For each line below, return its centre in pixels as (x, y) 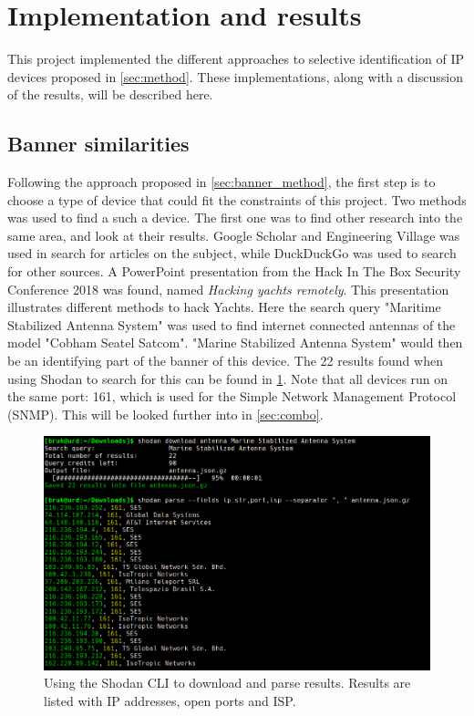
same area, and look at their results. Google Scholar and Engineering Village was (234, 235)
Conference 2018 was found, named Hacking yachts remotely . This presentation (228, 289)
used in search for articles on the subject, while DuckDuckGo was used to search (232, 253)
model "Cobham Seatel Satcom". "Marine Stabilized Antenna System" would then (235, 342)
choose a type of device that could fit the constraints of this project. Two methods (237, 199)
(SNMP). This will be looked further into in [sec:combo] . (165, 414)
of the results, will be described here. (110, 94)
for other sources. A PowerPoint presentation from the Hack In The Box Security (234, 271)
